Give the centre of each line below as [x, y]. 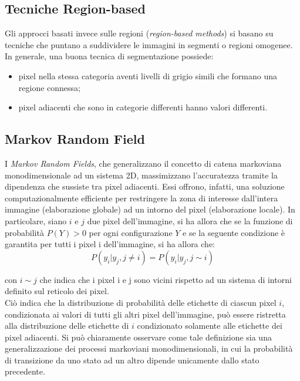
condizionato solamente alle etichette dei [210, 326]
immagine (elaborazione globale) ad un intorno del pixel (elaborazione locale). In [150, 209]
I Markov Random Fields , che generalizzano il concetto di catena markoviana [143, 163]
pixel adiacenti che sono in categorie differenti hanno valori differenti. [143, 107]
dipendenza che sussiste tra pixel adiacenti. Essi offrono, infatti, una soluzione [145, 186]
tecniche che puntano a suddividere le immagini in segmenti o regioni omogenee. [149, 44]
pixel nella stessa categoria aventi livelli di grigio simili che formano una [148, 75]
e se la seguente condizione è [234, 232]
